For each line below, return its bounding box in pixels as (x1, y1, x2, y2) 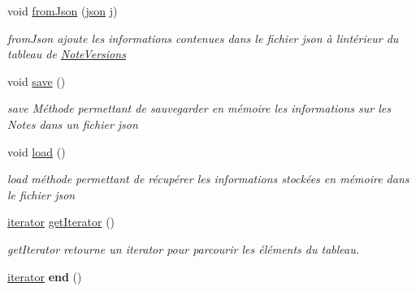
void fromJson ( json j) (7, 2, 118, 19)
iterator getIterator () (7, 213, 115, 230)
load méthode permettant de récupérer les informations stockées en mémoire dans (7, 170, 409, 187)
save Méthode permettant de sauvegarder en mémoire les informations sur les (7, 100, 392, 117)
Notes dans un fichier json (7, 115, 138, 132)
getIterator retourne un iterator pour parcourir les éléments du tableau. (7, 240, 360, 257)
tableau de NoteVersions (7, 45, 126, 62)
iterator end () (7, 267, 82, 285)
